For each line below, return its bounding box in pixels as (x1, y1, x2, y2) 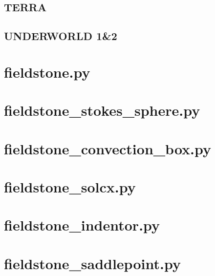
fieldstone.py (4, 62, 90, 82)
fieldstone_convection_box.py (4, 138, 212, 158)
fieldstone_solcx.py (4, 176, 136, 196)
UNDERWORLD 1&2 (4, 28, 117, 43)
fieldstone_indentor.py (4, 215, 160, 235)
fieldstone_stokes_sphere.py (4, 100, 200, 120)
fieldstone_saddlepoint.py (4, 253, 181, 273)
